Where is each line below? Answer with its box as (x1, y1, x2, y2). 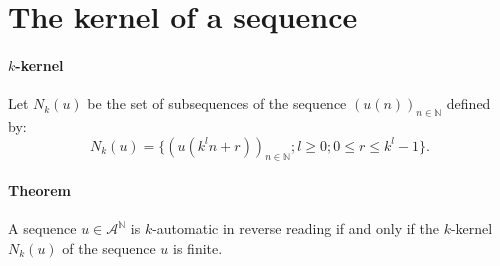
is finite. (173, 237, 223, 258)
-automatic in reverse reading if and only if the (152, 218, 439, 239)
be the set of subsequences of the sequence (87, 93, 347, 114)
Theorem (8, 179, 71, 200)
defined (446, 93, 491, 114)
